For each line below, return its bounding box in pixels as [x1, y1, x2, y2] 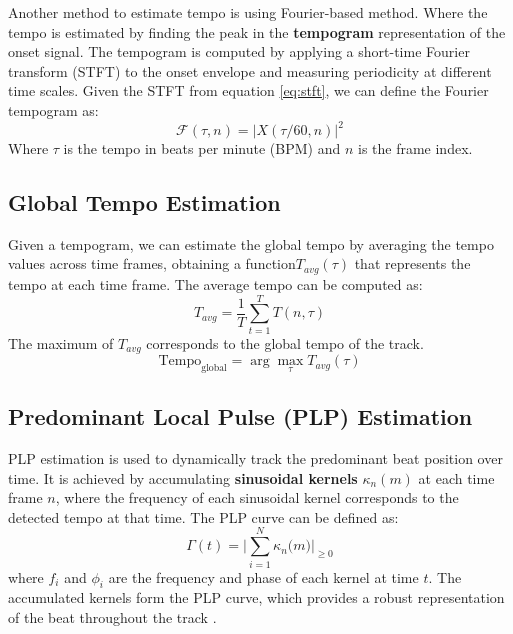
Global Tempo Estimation [8, 187, 281, 218]
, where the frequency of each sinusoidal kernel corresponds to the [55, 487, 459, 508]
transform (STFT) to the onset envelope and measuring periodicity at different [8, 60, 492, 81]
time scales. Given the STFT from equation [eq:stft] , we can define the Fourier [8, 80, 489, 101]
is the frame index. [357, 138, 473, 159]
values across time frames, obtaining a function [8, 253, 296, 274]
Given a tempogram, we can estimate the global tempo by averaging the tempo [8, 233, 494, 254]
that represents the [354, 253, 471, 274]
